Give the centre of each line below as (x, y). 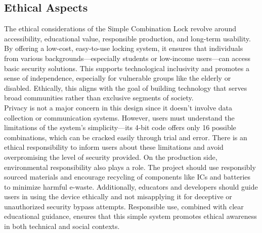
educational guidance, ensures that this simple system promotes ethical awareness (130, 216)
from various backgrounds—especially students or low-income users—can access (127, 58)
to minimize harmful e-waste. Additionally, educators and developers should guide (131, 186)
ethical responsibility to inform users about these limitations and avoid (114, 147)
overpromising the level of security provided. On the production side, (111, 157)
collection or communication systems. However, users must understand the (119, 117)
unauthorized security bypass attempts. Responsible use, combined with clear (124, 206)
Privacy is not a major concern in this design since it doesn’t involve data (118, 107)
